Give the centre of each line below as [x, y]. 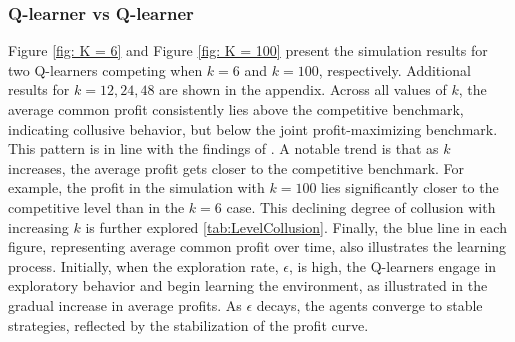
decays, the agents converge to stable [369, 304]
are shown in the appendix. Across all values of [303, 89]
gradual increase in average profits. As [125, 304]
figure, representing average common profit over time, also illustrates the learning [257, 246]
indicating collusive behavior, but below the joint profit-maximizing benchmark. [253, 128]
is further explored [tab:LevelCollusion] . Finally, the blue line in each [296, 226]
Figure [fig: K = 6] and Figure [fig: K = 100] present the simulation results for [248, 50]
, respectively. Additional [394, 69]
